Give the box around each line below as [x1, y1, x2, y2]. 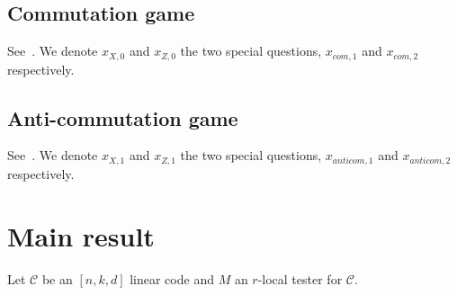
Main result [7, 217, 155, 254]
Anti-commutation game [7, 103, 238, 131]
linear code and [130, 269, 214, 288]
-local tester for [257, 269, 343, 288]
